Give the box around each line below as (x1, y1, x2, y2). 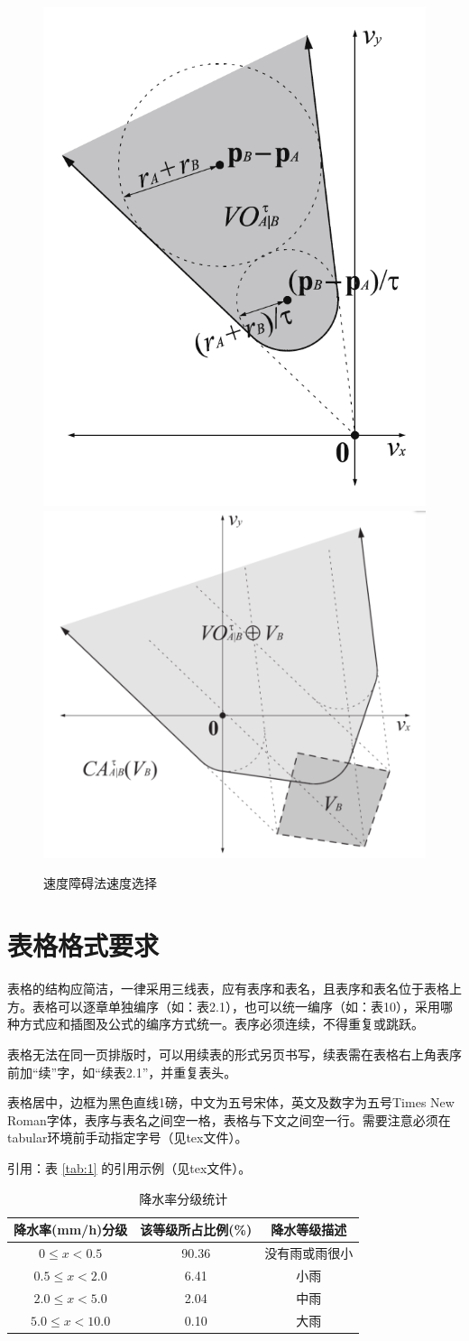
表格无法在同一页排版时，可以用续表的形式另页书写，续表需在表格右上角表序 (7, 1044, 462, 1063)
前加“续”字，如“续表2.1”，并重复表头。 (7, 1062, 237, 1081)
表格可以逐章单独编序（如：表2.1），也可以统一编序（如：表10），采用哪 (32, 996, 453, 1015)
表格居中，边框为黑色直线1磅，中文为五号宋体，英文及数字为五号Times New (7, 1093, 455, 1112)
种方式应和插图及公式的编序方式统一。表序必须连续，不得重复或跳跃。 (7, 1014, 424, 1033)
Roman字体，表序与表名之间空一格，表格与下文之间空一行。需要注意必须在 (7, 1110, 451, 1129)
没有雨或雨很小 (264, 1243, 354, 1262)
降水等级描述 (271, 1220, 347, 1239)
